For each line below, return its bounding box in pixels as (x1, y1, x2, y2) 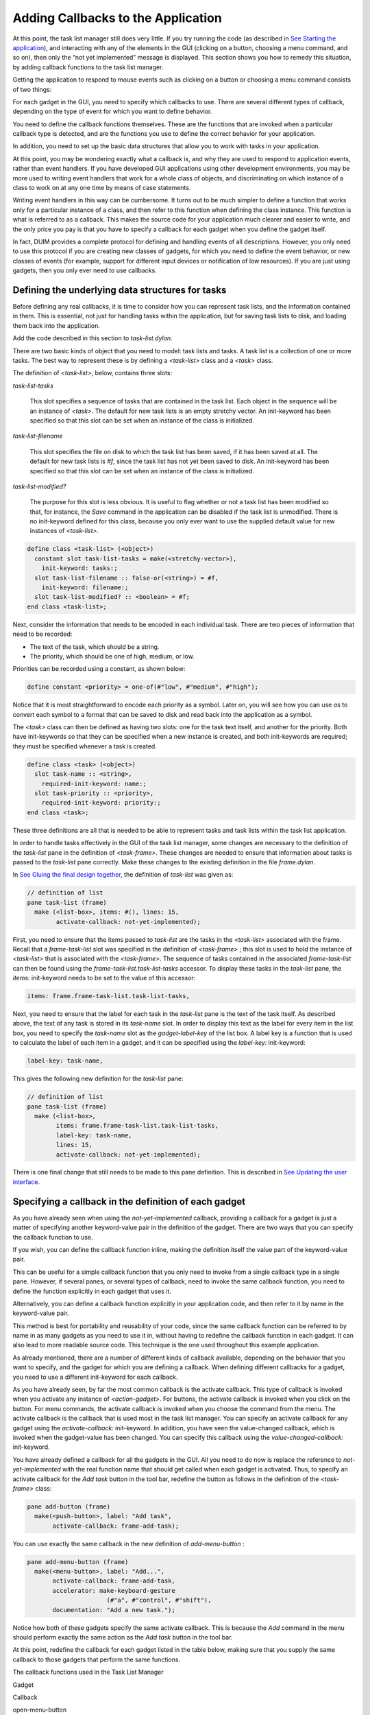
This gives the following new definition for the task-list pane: (12, 1074, 184, 1083)
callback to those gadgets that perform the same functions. (12, 1655, 181, 1664)
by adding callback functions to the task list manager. (12, 62, 164, 71)
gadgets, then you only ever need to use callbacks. (12, 266, 157, 274)
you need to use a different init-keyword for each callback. (12, 1373, 178, 1381)
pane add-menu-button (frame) (27, 1558, 129, 1565)
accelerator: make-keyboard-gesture (52, 1587, 176, 1594)
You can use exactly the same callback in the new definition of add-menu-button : (12, 1539, 245, 1548)
